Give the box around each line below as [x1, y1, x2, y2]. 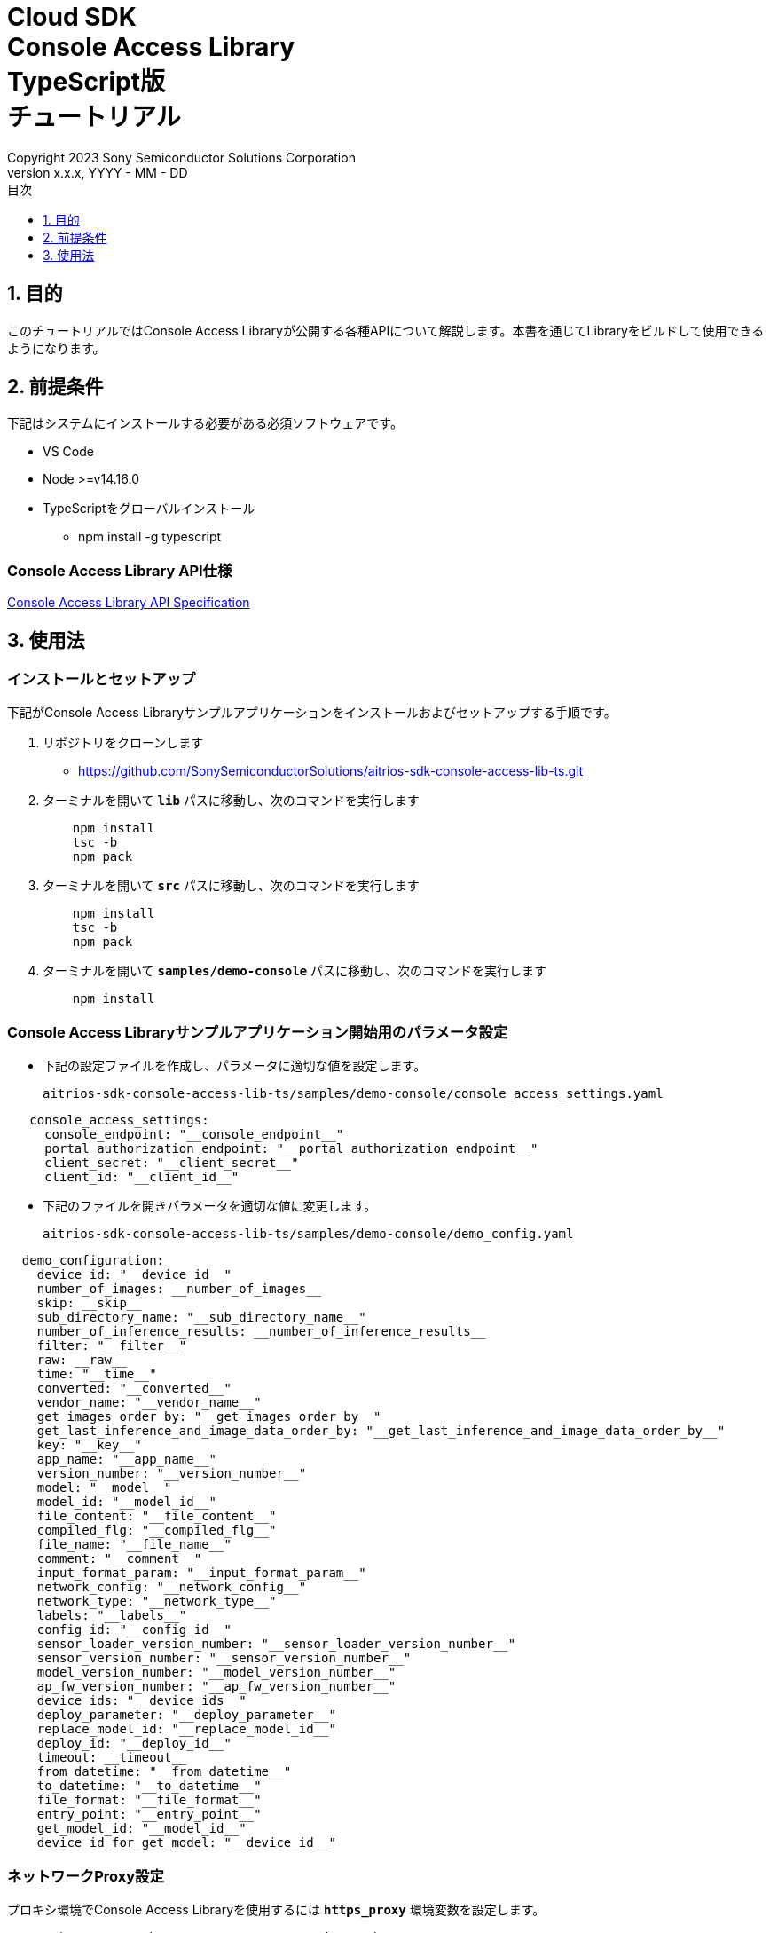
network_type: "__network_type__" [36, 1594, 277, 1609]
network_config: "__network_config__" [36, 1580, 307, 1595]
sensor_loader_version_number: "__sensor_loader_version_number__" [36, 1637, 516, 1652]
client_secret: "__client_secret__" [44, 1156, 299, 1171]
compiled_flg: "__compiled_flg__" [36, 1523, 277, 1538]
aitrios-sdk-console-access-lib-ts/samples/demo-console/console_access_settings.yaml [43, 1086, 664, 1101]
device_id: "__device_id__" [36, 1267, 232, 1282]
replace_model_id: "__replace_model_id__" [36, 1722, 336, 1737]
